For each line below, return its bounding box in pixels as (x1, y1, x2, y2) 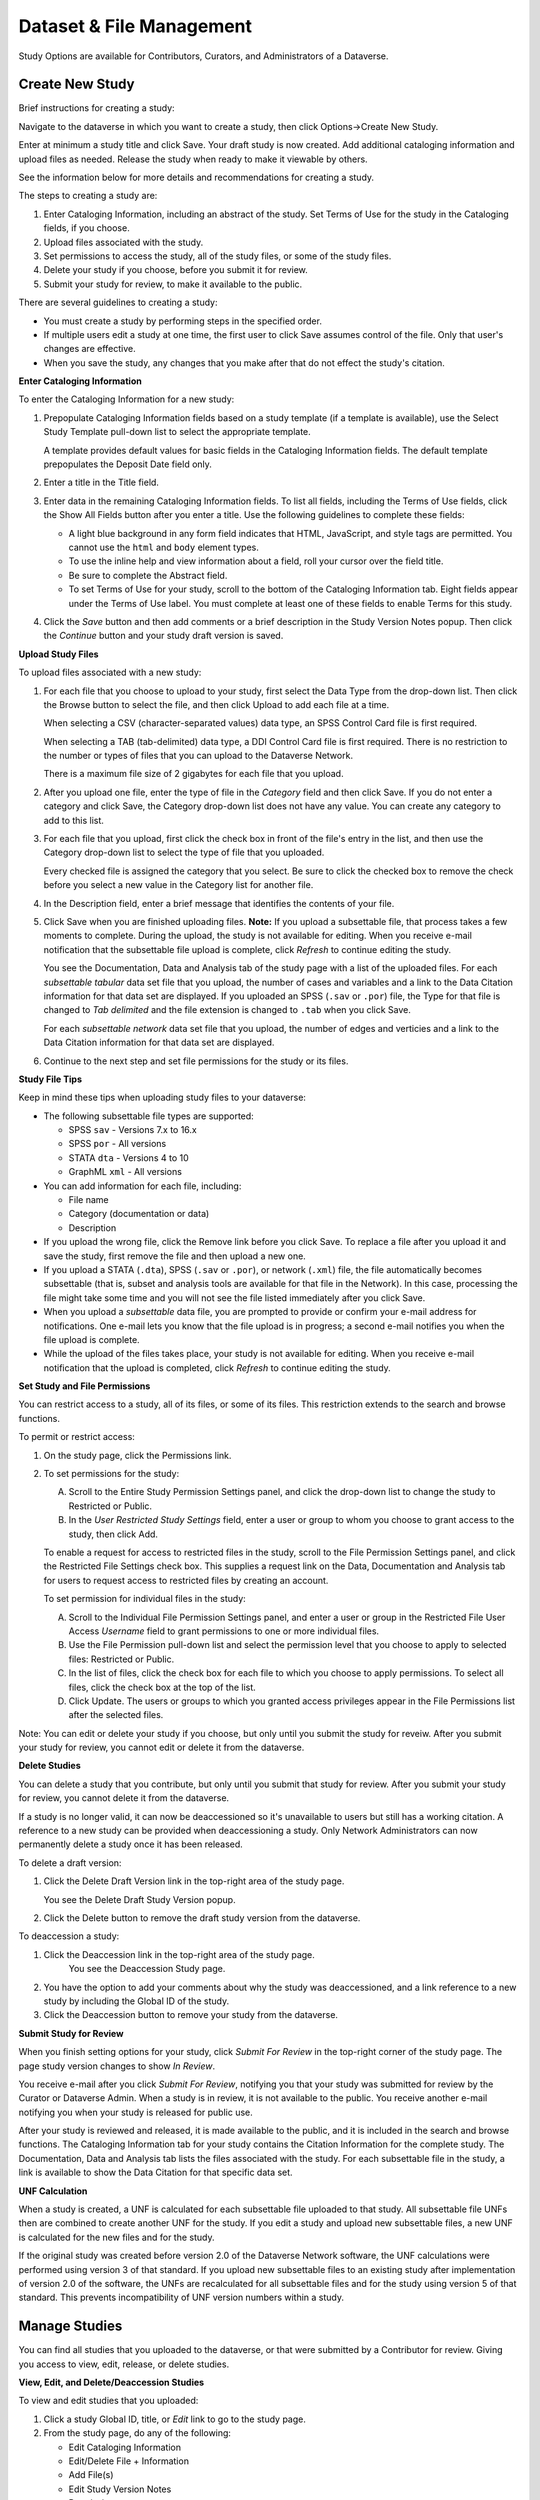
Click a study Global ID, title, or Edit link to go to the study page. (43, 2413, 307, 2425)
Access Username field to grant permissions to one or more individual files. (68, 1625, 380, 1637)
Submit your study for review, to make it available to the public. (43, 278, 303, 290)
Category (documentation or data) (68, 1208, 210, 1220)
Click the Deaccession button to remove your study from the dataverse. (43, 2009, 339, 2021)
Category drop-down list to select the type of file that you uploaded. (43, 846, 325, 859)
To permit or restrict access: (18, 1431, 135, 1443)
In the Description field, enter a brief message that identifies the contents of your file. (43, 897, 395, 909)
